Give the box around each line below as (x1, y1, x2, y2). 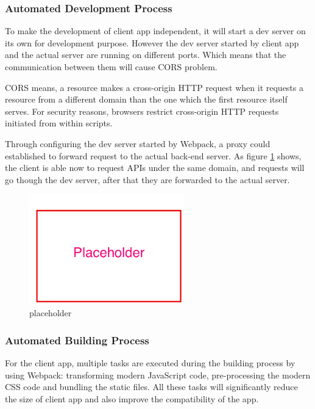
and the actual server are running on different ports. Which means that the (5, 48, 286, 61)
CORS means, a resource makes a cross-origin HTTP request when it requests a (5, 81, 303, 93)
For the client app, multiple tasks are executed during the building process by (5, 357, 296, 369)
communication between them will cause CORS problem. (5, 60, 218, 73)
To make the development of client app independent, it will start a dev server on (5, 24, 306, 37)
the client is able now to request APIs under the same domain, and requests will (5, 161, 305, 174)
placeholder (29, 306, 72, 319)
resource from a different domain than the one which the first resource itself (5, 93, 288, 106)
